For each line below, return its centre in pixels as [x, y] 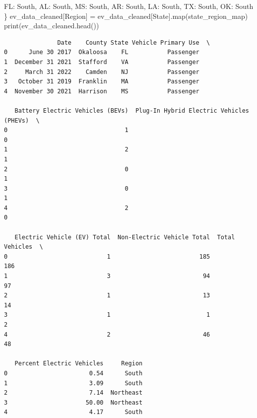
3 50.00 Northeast [73, 402]
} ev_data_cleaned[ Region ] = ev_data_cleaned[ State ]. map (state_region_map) [126, 16]
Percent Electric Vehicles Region [79, 364]
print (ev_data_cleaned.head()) [52, 26]
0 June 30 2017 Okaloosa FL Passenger [102, 52]
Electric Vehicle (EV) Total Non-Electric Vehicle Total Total [125, 237]
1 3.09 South [73, 383]
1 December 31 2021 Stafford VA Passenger [102, 62]
